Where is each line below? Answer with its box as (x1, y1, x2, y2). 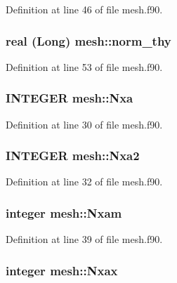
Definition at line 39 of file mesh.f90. (6, 232, 163, 246)
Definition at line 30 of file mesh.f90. (6, 117, 163, 131)
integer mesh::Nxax (6, 261, 118, 279)
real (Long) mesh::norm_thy (6, 32, 171, 49)
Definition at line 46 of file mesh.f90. (6, 2, 163, 16)
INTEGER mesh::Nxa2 (6, 147, 140, 164)
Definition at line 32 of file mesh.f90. (6, 174, 163, 189)
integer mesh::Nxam (6, 204, 122, 221)
